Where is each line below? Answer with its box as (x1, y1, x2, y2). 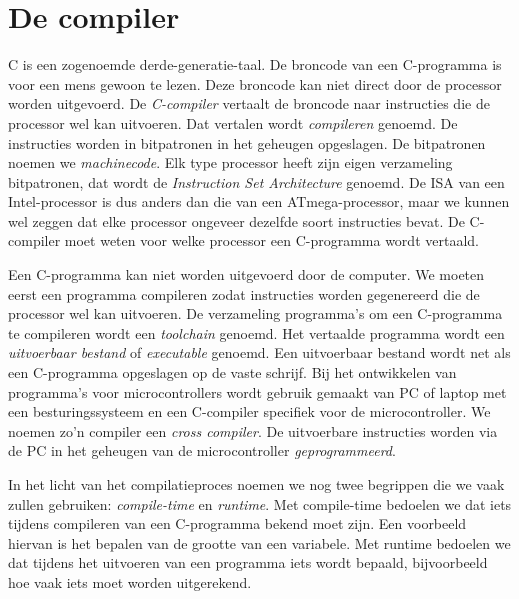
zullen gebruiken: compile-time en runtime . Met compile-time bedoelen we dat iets (8, 493, 512, 514)
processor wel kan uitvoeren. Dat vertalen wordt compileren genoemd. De (8, 112, 458, 133)
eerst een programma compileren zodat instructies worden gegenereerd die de (8, 283, 480, 304)
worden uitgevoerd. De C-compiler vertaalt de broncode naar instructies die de (8, 93, 490, 114)
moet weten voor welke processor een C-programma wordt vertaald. (64, 230, 479, 251)
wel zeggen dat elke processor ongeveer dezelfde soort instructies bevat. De (8, 210, 465, 231)
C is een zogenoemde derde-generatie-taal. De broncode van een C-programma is (8, 54, 502, 75)
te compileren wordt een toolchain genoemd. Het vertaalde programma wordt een (8, 322, 505, 343)
